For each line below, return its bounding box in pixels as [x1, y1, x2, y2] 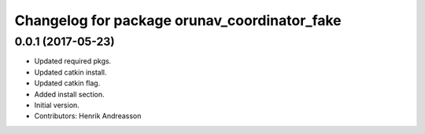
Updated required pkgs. [34, 56, 112, 66]
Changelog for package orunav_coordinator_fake [14, 12, 342, 29]
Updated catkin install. [34, 67, 107, 77]
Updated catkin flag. [34, 78, 101, 88]
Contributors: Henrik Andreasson [34, 111, 142, 121]
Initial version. [34, 100, 80, 110]
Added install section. [34, 89, 105, 99]
